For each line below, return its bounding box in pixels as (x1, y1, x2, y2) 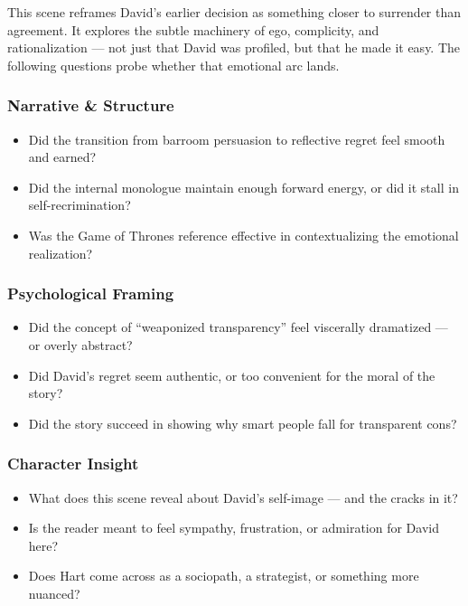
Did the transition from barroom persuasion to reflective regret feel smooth (28, 129, 445, 148)
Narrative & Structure (7, 94, 174, 117)
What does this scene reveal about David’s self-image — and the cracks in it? (28, 488, 458, 507)
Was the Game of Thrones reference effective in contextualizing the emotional (28, 225, 459, 244)
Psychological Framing (7, 282, 174, 305)
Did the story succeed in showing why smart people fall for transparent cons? (28, 413, 457, 432)
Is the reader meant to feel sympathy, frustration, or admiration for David (28, 518, 439, 537)
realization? (28, 243, 93, 262)
